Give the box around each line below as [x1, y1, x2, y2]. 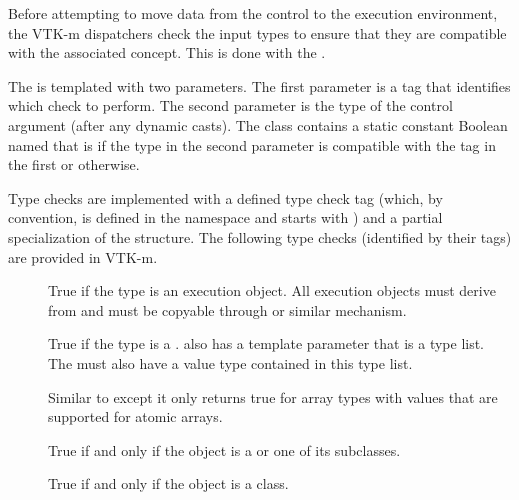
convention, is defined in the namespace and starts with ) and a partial [8, 207, 443, 228]
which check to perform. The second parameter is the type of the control [8, 95, 453, 116]
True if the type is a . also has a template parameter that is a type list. [48, 333, 485, 354]
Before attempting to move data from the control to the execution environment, [8, 3, 498, 23]
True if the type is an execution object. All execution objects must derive [48, 280, 496, 301]
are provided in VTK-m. [8, 246, 158, 267]
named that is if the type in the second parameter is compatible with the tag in [8, 134, 496, 155]
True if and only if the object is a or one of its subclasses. [48, 439, 401, 460]
